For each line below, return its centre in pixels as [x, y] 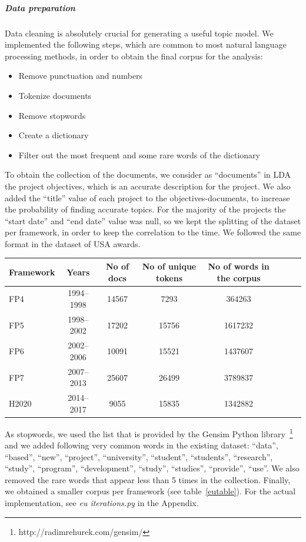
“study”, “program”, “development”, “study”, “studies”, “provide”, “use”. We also [152, 468]
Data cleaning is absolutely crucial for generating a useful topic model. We [139, 33]
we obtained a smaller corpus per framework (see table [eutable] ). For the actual [150, 491]
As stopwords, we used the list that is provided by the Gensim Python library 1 [149, 433]
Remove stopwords [52, 115]
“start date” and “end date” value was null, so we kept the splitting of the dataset [153, 220]
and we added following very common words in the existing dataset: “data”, [142, 445]
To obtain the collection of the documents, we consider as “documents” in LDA [148, 174]
